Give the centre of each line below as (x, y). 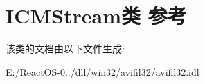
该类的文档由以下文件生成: (65, 49)
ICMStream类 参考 (96, 15)
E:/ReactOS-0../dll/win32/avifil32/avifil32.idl (102, 71)
